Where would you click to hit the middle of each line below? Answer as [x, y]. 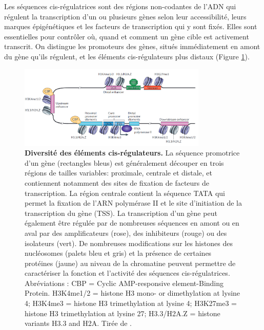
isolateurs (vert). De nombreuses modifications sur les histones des [129, 243]
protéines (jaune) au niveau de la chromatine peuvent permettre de [130, 263]
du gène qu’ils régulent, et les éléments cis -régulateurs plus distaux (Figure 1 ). [127, 56]
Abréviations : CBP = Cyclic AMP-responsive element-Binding [124, 283]
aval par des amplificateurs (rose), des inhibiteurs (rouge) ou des [126, 233]
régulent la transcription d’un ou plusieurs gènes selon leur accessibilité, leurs [125, 16]
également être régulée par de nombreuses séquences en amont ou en [132, 223]
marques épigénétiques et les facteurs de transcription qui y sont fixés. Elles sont [131, 26]
